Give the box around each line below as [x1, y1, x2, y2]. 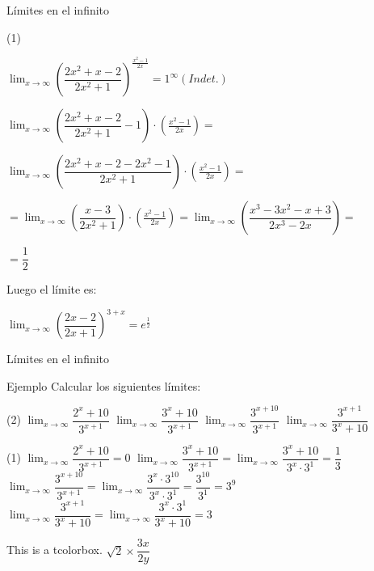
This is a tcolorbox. [6, 541, 103, 558]
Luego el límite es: [6, 281, 97, 298]
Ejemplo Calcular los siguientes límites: [6, 377, 201, 394]
